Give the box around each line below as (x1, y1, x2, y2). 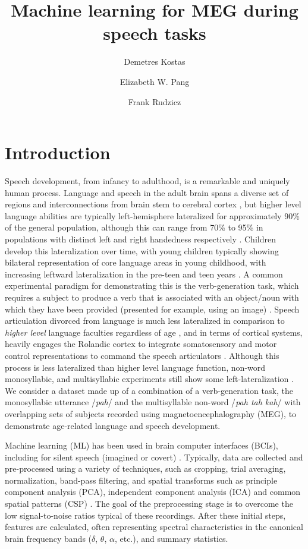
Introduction (5, 140, 111, 165)
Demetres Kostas (124, 55, 186, 68)
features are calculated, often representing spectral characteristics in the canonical (5, 520, 303, 533)
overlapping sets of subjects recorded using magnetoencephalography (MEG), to (5, 407, 297, 419)
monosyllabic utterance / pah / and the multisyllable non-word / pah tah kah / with (5, 396, 301, 408)
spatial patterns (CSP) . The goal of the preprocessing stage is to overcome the (5, 497, 293, 510)
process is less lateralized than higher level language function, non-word (5, 361, 266, 373)
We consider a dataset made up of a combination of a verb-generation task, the (5, 384, 293, 396)
